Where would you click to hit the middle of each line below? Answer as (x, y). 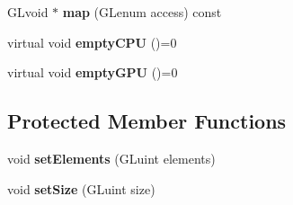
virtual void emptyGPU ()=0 (93, 72)
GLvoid (28, 12)
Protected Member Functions (147, 121)
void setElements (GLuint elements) (111, 158)
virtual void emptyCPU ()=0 (92, 42)
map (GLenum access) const (142, 12)
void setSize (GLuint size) (81, 188)
